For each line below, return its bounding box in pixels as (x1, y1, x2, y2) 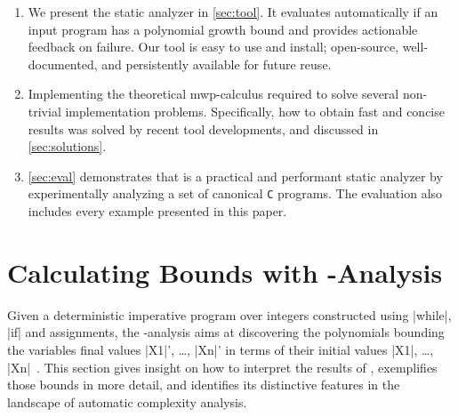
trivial (28, 101, 61, 120)
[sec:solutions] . (28, 137, 107, 156)
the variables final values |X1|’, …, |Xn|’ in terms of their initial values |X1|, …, (7, 340, 434, 358)
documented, (28, 54, 98, 73)
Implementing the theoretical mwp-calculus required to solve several (28, 84, 399, 103)
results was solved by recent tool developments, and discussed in (28, 119, 379, 138)
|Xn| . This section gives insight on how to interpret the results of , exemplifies (7, 357, 438, 376)
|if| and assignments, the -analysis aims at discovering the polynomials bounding (7, 323, 445, 341)
